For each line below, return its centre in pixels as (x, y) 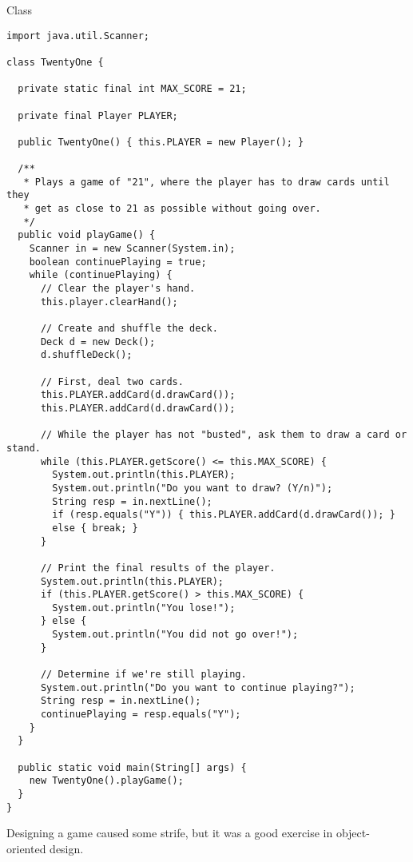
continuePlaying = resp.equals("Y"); (141, 715)
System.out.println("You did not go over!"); (175, 635)
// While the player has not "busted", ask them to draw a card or (224, 435)
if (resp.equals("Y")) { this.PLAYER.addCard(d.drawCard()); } (224, 515)
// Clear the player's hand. (118, 289)
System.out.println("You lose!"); (144, 608)
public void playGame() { (87, 235)
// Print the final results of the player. (158, 568)
